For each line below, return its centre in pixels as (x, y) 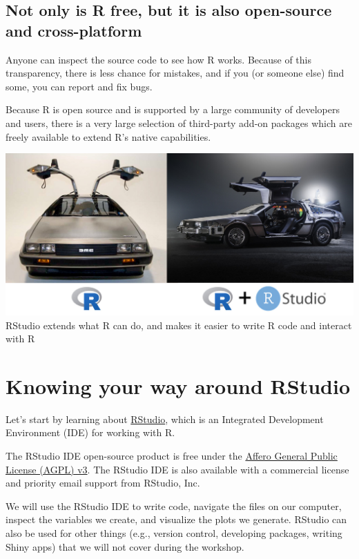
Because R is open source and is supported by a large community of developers (173, 109)
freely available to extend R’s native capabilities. (108, 136)
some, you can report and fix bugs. (79, 86)
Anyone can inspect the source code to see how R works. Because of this (159, 59)
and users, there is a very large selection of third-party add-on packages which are (179, 122)
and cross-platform (74, 30)
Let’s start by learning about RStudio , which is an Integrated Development (165, 419)
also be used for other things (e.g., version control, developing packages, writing (174, 532)
